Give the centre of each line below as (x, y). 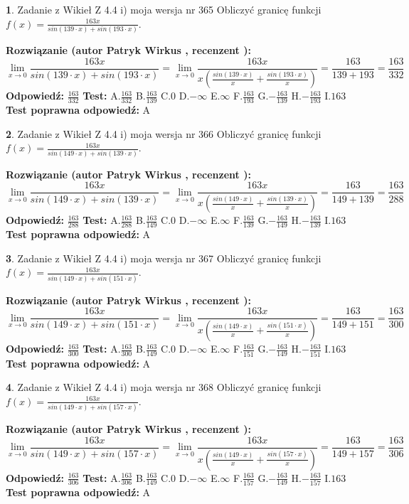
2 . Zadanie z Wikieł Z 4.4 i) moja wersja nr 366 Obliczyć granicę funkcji (164, 133)
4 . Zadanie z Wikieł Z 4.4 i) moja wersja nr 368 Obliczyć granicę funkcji (164, 387)
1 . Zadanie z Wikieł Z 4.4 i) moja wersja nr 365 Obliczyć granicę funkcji (164, 9)
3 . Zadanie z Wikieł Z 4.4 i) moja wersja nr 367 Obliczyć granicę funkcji (164, 258)
